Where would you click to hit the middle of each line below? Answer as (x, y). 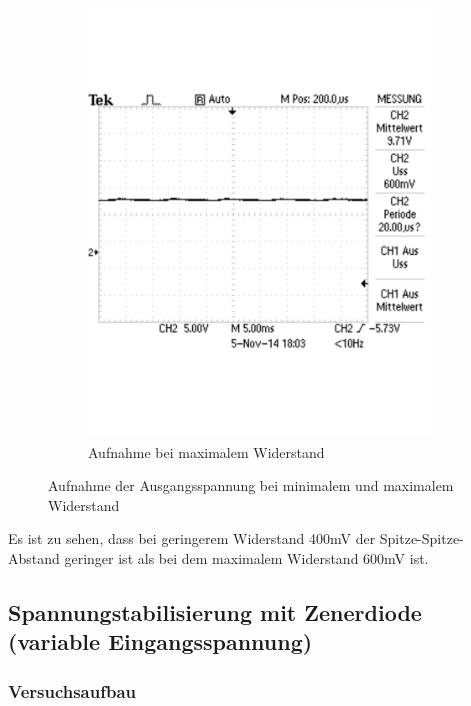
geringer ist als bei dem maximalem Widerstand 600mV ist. (246, 558)
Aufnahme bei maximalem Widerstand (206, 451)
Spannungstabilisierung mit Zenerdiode (215, 612)
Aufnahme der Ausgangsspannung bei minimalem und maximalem (251, 485)
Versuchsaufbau (72, 690)
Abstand (34, 558)
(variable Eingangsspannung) (160, 641)
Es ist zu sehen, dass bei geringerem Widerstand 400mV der (192, 538)
